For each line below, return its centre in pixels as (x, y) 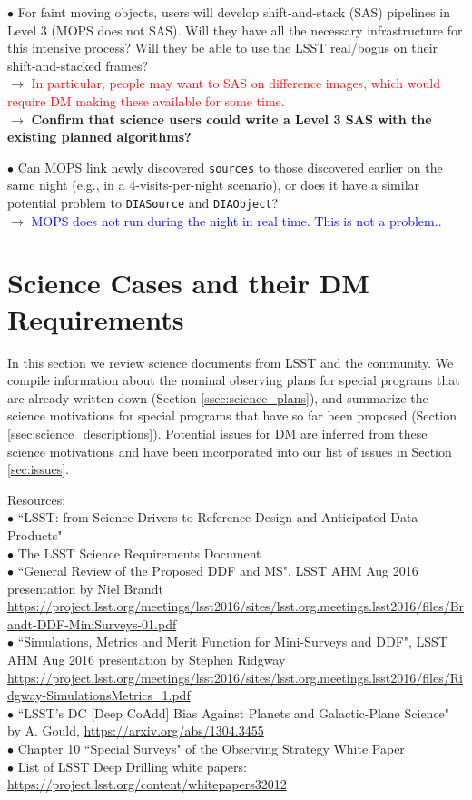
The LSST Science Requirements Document (139, 553)
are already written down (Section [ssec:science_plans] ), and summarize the (218, 397)
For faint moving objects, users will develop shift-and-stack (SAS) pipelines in (234, 12)
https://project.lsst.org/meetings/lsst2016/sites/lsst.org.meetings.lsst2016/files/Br (236, 606)
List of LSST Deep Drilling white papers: (132, 766)
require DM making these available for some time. (146, 100)
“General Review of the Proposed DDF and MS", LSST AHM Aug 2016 (218, 571)
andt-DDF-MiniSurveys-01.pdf (92, 623)
